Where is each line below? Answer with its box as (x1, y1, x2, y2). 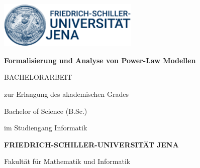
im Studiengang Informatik (4, 122, 87, 133)
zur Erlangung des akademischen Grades (4, 88, 129, 99)
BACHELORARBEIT (4, 72, 72, 82)
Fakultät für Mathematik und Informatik (4, 156, 131, 166)
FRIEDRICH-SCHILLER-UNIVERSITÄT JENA (4, 139, 179, 149)
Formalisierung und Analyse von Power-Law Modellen (4, 55, 196, 65)
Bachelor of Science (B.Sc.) (4, 105, 87, 116)
